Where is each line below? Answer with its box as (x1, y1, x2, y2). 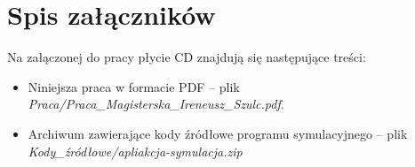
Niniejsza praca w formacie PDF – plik (28, 77, 240, 95)
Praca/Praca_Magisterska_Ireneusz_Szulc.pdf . (28, 95, 284, 113)
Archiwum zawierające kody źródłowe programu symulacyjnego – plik (28, 124, 408, 142)
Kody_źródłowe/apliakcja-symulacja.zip (28, 141, 243, 160)
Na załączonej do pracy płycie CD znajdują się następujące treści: (7, 48, 366, 66)
